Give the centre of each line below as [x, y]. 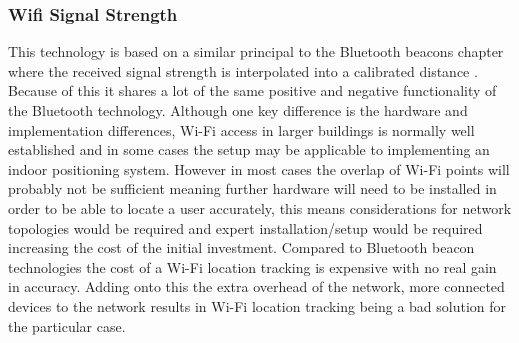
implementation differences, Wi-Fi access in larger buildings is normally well [241, 129]
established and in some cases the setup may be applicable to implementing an [249, 149]
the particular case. [67, 325]
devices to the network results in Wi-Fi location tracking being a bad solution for [257, 305]
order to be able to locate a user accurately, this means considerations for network [260, 207]
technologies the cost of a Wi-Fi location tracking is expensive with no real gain [252, 266]
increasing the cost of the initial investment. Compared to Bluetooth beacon [241, 247]
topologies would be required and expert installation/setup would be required [245, 227]
